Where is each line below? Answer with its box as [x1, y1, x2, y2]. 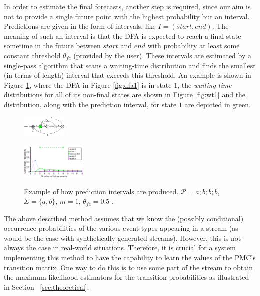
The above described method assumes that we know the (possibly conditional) [4, 213, 244, 223]
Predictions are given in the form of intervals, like [4, 21, 156, 31]
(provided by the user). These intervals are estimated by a [73, 50, 252, 60]
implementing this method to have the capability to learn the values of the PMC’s [4, 252, 256, 262]
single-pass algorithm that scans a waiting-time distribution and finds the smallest [4, 60, 256, 70]
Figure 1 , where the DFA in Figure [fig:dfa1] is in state [4, 79, 172, 90]
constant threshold [4, 50, 61, 60]
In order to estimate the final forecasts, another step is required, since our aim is [4, 1, 251, 11]
